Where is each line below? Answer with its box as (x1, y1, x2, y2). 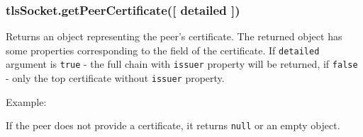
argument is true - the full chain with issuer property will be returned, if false (6, 56, 358, 71)
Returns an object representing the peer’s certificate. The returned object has (6, 29, 342, 44)
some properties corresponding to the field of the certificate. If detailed (6, 42, 320, 57)
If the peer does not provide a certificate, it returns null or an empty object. (6, 118, 340, 133)
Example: (6, 94, 47, 109)
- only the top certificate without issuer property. (6, 71, 225, 85)
